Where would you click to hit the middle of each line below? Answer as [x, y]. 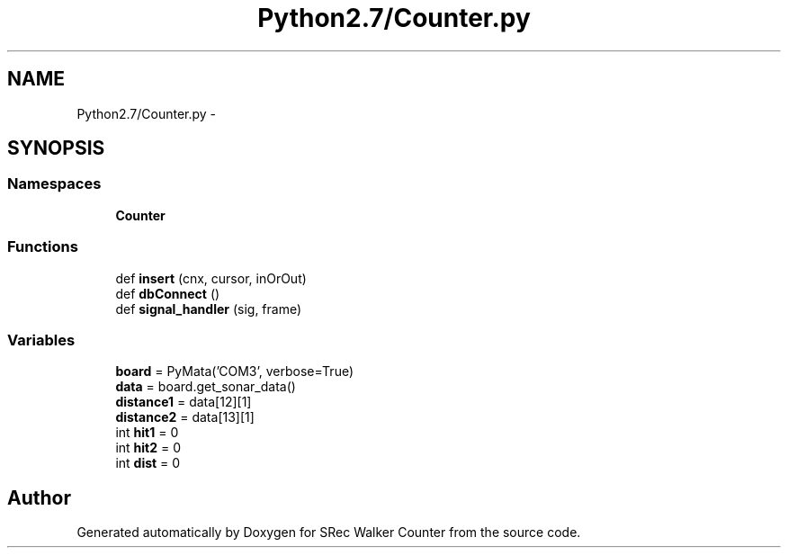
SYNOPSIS [56, 148]
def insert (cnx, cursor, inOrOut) [211, 278]
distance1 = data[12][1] [184, 402]
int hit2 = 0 [148, 448]
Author [39, 497]
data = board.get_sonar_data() [206, 387]
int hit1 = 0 [147, 433]
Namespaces [54, 184]
